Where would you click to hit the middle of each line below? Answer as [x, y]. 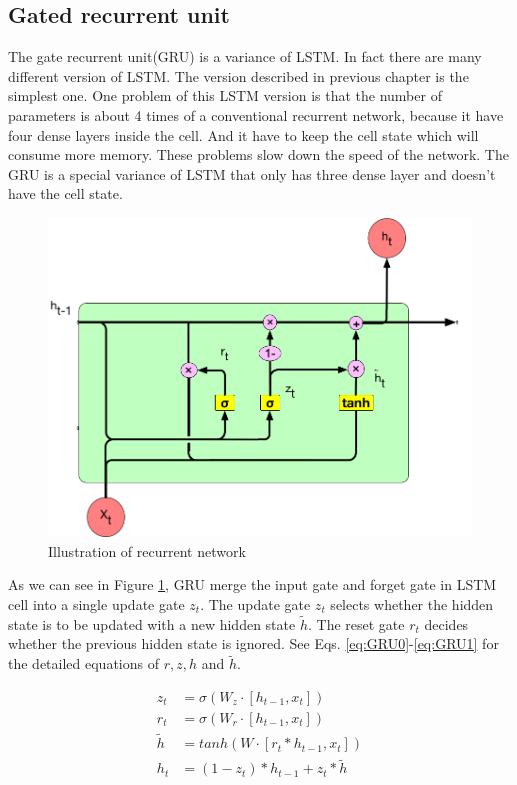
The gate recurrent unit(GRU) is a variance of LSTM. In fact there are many [245, 56]
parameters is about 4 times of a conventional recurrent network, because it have [256, 114]
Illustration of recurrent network [147, 550]
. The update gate [255, 604]
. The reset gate [356, 623]
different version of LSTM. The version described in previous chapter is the [238, 75]
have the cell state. [65, 193]
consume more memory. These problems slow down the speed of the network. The [258, 154]
